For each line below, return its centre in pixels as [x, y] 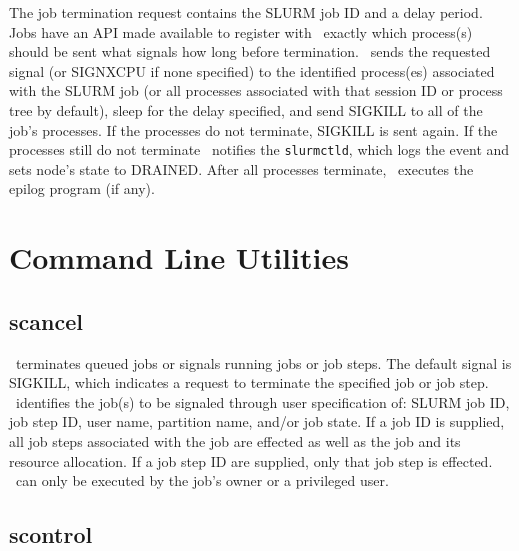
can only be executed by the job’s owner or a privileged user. [202, 480]
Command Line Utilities [179, 257]
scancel [46, 320]
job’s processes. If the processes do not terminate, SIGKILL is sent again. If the [253, 129]
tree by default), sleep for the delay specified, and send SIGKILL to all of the [246, 109]
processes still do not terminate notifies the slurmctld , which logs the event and [259, 149]
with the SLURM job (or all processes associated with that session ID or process [256, 90]
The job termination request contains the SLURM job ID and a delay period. [246, 12]
